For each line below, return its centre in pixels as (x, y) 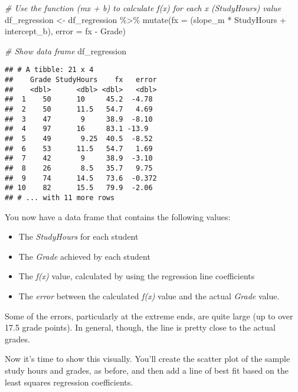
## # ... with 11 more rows (60, 197)
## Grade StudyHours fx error (81, 80)
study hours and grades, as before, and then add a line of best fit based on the (147, 370)
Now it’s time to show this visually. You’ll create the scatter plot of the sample (148, 359)
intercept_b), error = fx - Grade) (65, 31)
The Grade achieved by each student (84, 256)
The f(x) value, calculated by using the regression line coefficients (137, 276)
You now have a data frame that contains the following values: (118, 216)
